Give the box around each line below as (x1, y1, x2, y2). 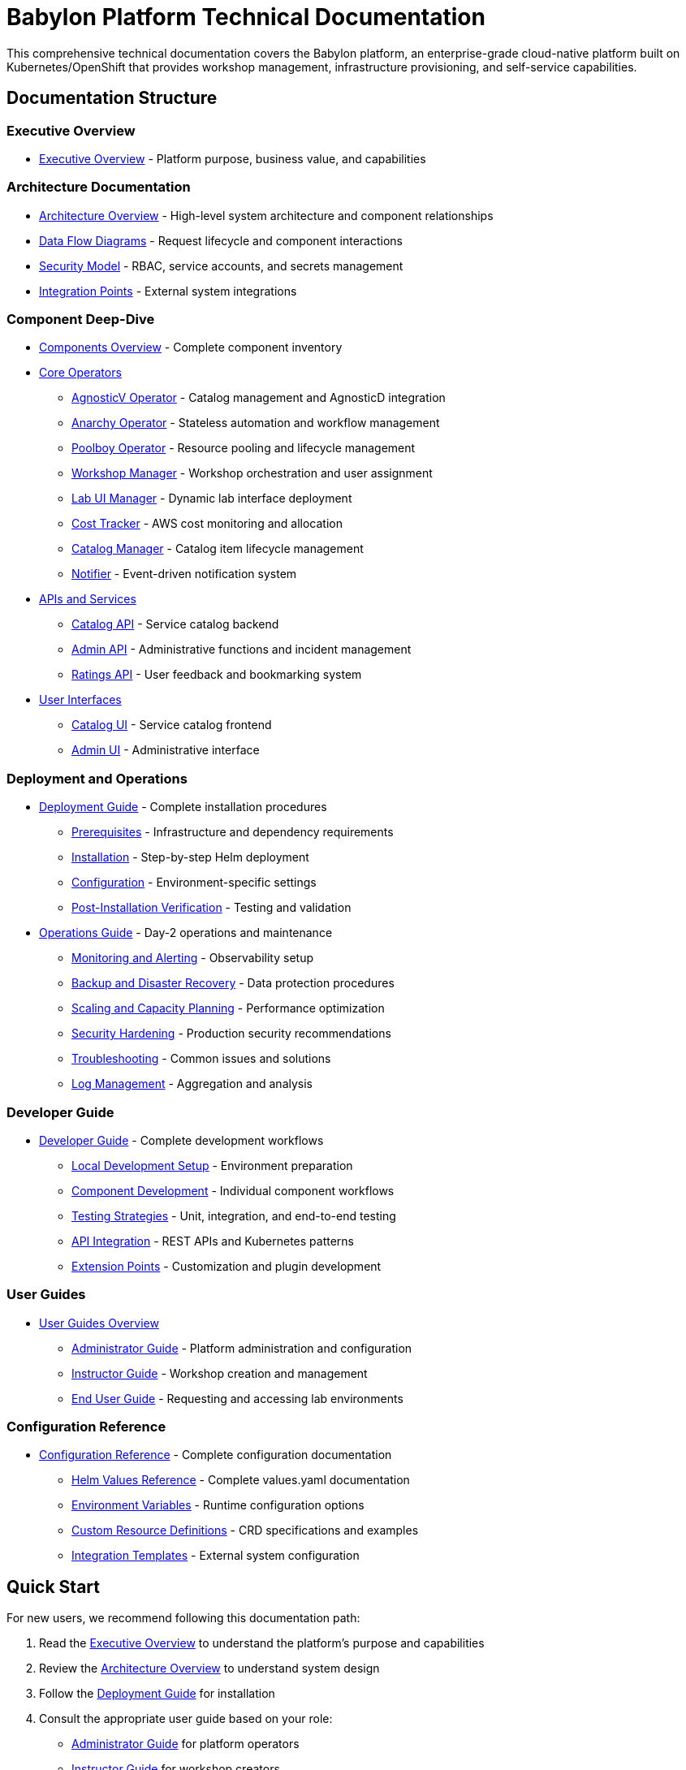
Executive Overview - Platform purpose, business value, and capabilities (39, 151, 426, 166)
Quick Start (6, 1576, 100, 1597)
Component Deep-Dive (6, 311, 155, 328)
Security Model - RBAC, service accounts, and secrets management (39, 258, 403, 273)
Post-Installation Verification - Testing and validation (71, 900, 352, 915)
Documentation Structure (6, 88, 218, 109)
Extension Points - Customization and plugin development (71, 1258, 382, 1273)
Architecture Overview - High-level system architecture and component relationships (39, 208, 494, 222)
